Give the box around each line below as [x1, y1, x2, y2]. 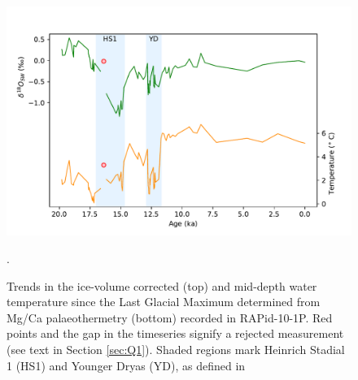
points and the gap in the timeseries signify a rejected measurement [7, 325, 344, 342]
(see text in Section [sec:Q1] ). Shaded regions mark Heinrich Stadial [7, 340, 345, 357]
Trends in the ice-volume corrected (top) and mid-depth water [7, 277, 317, 294]
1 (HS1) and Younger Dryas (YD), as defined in [7, 356, 246, 374]
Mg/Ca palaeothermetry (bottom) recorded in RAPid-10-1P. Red [7, 309, 333, 326]
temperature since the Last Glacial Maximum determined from [7, 293, 321, 310]
